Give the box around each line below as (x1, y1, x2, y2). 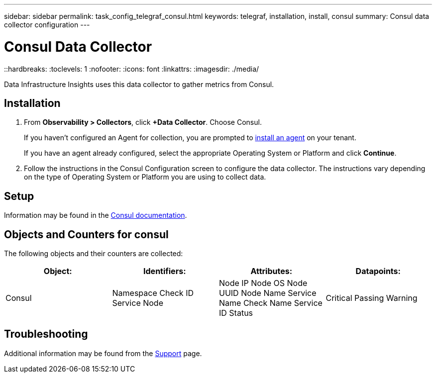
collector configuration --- (4, 20, 90, 29)
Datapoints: (355, 266, 401, 277)
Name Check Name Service (219, 298, 323, 308)
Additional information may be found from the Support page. (4, 349, 202, 358)
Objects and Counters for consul (4, 228, 169, 241)
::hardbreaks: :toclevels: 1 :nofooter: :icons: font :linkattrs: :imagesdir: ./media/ (4, 64, 259, 73)
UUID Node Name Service (219, 288, 317, 298)
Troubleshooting (4, 328, 88, 341)
